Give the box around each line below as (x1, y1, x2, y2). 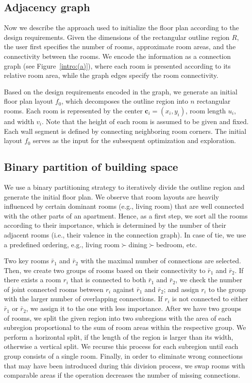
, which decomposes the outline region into (61, 96, 188, 106)
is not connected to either (172, 293, 248, 304)
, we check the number (175, 274, 242, 285)
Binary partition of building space (4, 159, 178, 174)
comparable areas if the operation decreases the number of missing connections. (4, 370, 240, 380)
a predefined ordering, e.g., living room (4, 239, 120, 249)
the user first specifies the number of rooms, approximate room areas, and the (4, 41, 236, 52)
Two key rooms (4, 255, 49, 266)
